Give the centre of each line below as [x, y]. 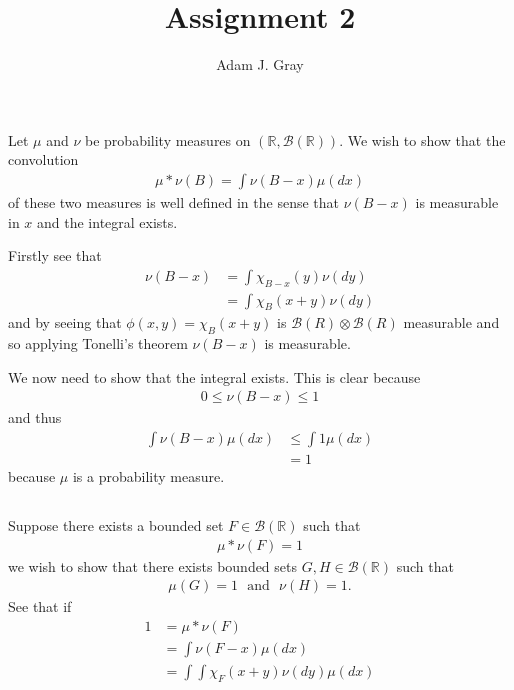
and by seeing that [65, 322]
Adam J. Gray [260, 64]
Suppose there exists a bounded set [116, 525]
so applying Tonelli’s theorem [98, 343]
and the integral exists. [107, 221]
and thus [35, 417]
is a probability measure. [148, 476]
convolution [43, 159]
